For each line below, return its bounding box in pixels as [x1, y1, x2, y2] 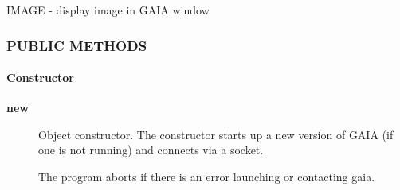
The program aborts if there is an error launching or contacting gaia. [38, 169, 375, 185]
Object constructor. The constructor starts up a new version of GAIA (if [38, 126, 394, 142]
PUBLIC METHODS [6, 35, 147, 55]
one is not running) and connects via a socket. [38, 142, 264, 158]
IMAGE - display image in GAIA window [6, 2, 210, 17]
